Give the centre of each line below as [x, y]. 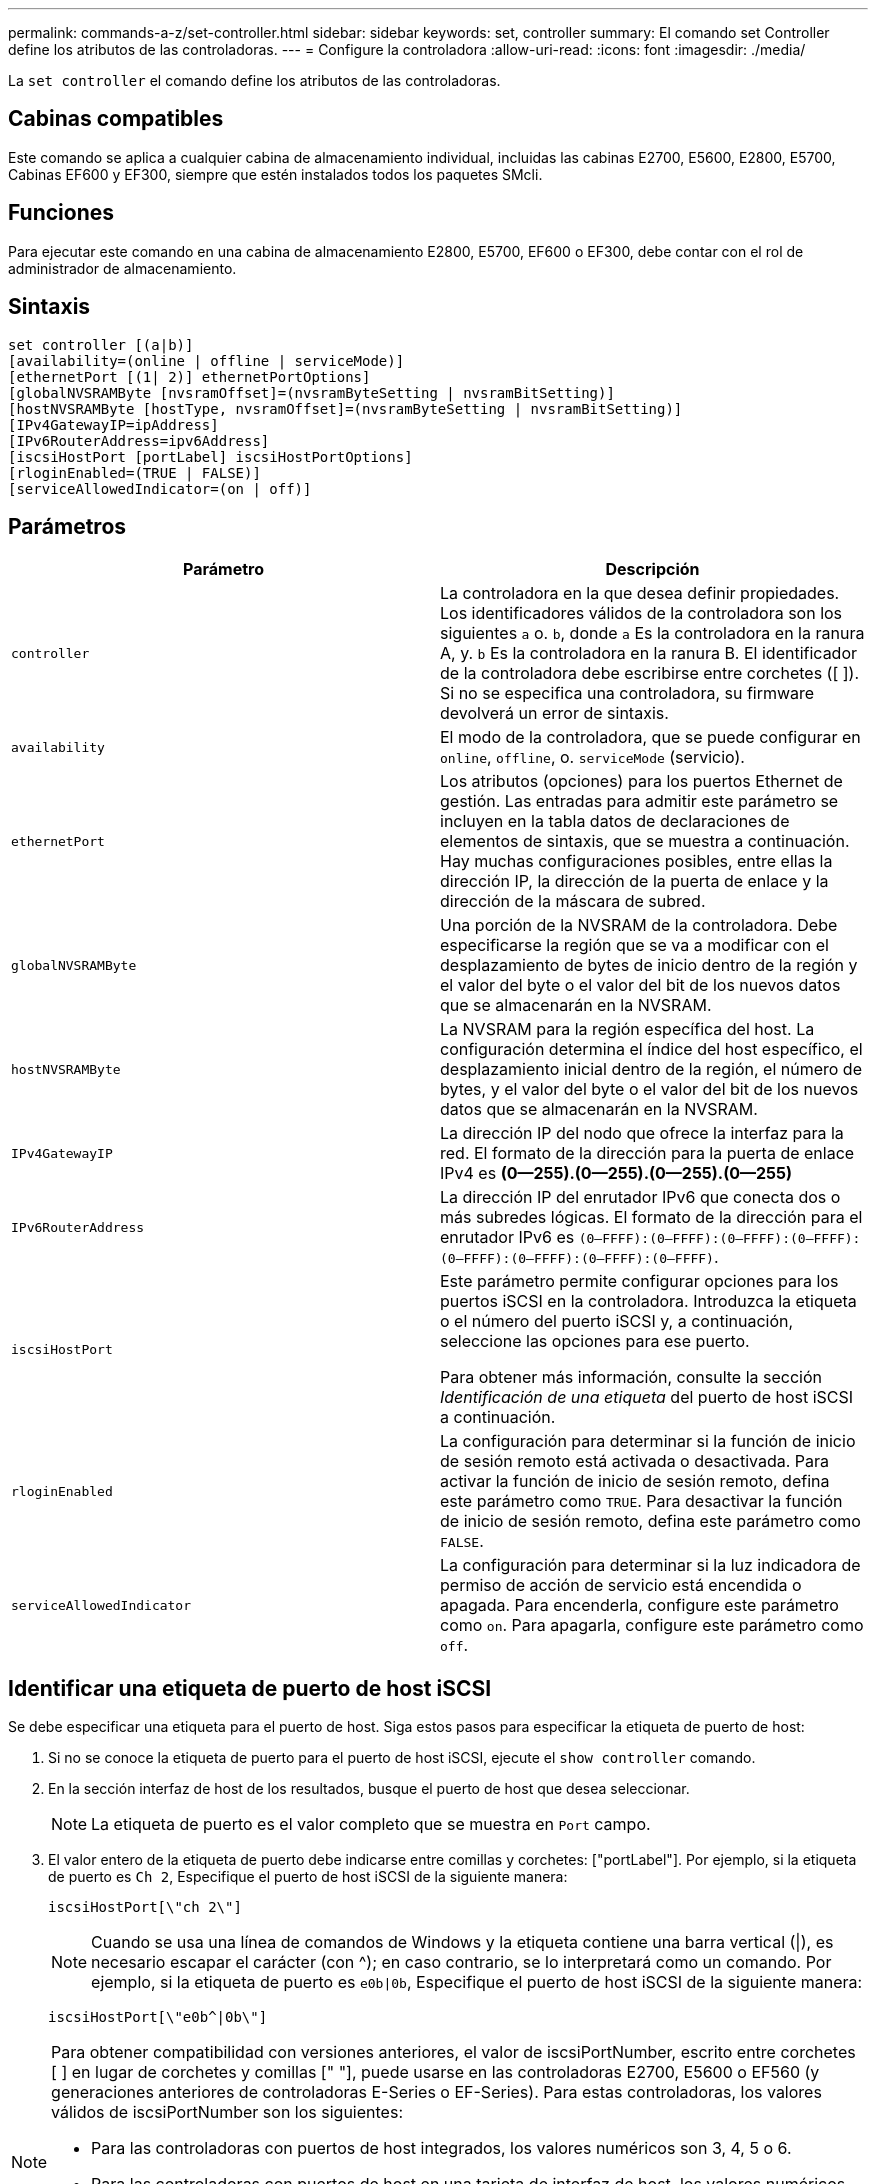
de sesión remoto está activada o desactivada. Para [635, 1461]
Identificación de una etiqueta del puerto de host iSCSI [647, 1397]
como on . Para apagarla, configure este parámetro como [652, 1625]
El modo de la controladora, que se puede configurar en [650, 737]
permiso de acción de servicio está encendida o [621, 1585]
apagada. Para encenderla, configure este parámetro [639, 1605]
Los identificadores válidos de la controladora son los [641, 613]
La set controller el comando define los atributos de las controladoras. [254, 80]
